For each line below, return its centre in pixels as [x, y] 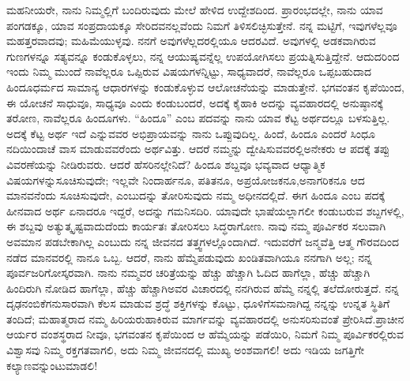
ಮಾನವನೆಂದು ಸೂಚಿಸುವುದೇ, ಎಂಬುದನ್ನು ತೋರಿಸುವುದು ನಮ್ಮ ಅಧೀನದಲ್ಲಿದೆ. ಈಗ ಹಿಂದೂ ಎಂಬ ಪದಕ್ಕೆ [196, 195]
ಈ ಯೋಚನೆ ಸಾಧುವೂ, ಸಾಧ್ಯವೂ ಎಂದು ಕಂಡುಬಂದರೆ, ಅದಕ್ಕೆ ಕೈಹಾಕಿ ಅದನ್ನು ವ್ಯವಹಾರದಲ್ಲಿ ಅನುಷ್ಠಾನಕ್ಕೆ [195, 102]
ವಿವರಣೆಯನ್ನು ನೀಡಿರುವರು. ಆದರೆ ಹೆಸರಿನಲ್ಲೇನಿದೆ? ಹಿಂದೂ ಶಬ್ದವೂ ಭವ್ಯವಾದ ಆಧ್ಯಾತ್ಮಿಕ [166, 164]
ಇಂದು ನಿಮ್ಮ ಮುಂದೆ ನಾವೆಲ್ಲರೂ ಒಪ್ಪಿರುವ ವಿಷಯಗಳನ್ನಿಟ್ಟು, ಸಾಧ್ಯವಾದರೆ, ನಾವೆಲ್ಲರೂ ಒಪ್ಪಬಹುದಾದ [189, 71]
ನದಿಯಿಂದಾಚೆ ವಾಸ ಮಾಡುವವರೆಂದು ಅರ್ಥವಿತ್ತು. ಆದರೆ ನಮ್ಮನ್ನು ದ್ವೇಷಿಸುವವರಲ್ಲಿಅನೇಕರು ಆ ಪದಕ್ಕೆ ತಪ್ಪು [198, 149]
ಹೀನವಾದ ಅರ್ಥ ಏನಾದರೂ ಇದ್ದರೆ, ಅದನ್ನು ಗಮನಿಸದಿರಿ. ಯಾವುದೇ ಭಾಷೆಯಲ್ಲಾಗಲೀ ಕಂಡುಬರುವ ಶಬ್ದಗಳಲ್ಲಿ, [205, 210]
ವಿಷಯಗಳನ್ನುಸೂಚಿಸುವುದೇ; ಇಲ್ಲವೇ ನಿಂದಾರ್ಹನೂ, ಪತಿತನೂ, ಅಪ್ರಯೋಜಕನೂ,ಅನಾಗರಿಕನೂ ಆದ [186, 179]
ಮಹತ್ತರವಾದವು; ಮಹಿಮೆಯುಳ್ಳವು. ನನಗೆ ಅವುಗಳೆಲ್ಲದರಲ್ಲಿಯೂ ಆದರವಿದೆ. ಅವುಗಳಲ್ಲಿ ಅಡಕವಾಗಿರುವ [191, 41]
